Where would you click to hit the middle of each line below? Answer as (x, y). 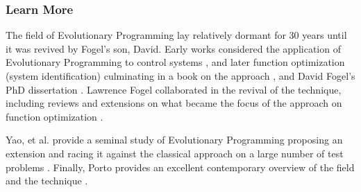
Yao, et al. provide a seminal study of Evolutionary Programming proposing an (174, 140)
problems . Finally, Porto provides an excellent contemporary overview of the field (180, 167)
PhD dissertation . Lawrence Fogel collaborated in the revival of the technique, (174, 89)
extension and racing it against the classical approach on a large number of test (175, 153)
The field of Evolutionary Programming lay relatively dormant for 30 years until (176, 35)
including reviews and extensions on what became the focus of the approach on (174, 103)
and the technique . (47, 181)
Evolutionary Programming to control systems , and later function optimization (175, 62)
